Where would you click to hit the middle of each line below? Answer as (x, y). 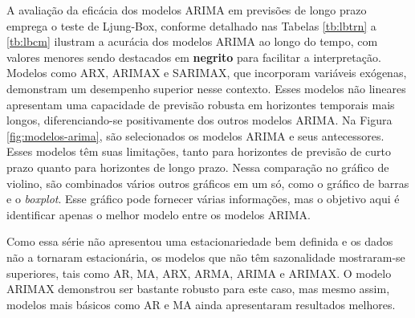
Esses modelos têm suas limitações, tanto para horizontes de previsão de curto (199, 151)
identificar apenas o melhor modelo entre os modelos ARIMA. (159, 214)
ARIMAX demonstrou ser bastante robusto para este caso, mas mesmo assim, (198, 289)
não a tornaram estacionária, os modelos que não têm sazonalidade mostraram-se (206, 257)
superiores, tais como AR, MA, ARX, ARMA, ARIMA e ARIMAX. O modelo (199, 273)
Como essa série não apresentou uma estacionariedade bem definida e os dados (200, 241)
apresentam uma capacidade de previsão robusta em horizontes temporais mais (201, 104)
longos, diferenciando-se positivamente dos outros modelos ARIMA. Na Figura (199, 120)
